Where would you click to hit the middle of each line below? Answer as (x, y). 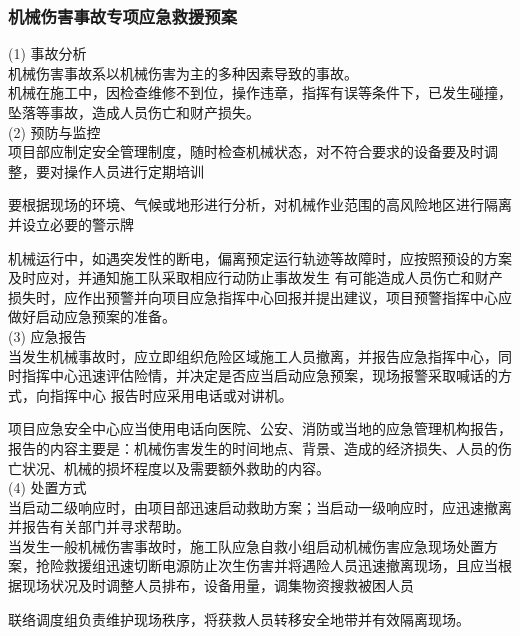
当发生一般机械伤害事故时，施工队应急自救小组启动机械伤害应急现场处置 (246, 545)
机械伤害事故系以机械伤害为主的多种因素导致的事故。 (183, 72)
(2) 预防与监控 (54, 131)
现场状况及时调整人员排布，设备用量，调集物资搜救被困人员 (217, 585)
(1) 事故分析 (47, 53)
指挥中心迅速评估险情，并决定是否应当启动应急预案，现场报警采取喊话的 (259, 375)
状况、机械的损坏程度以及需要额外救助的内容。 (175, 467)
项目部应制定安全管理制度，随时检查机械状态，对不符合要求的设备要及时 (246, 151)
